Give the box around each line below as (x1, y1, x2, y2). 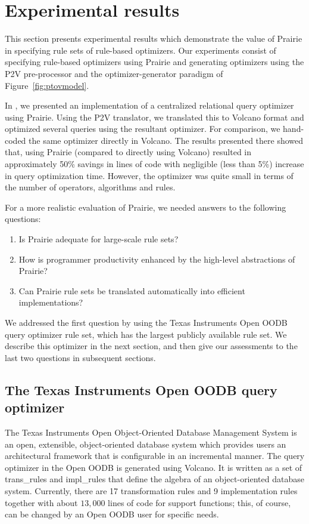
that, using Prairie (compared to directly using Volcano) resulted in (5, 146, 252, 158)
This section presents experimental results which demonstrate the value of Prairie (5, 32, 302, 45)
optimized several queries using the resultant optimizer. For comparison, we (5, 122, 280, 135)
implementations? (18, 296, 83, 309)
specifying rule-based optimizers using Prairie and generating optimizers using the (5, 56, 304, 68)
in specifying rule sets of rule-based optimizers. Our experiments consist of (5, 44, 276, 56)
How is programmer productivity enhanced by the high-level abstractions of (18, 252, 295, 265)
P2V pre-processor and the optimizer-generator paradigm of (5, 67, 223, 79)
